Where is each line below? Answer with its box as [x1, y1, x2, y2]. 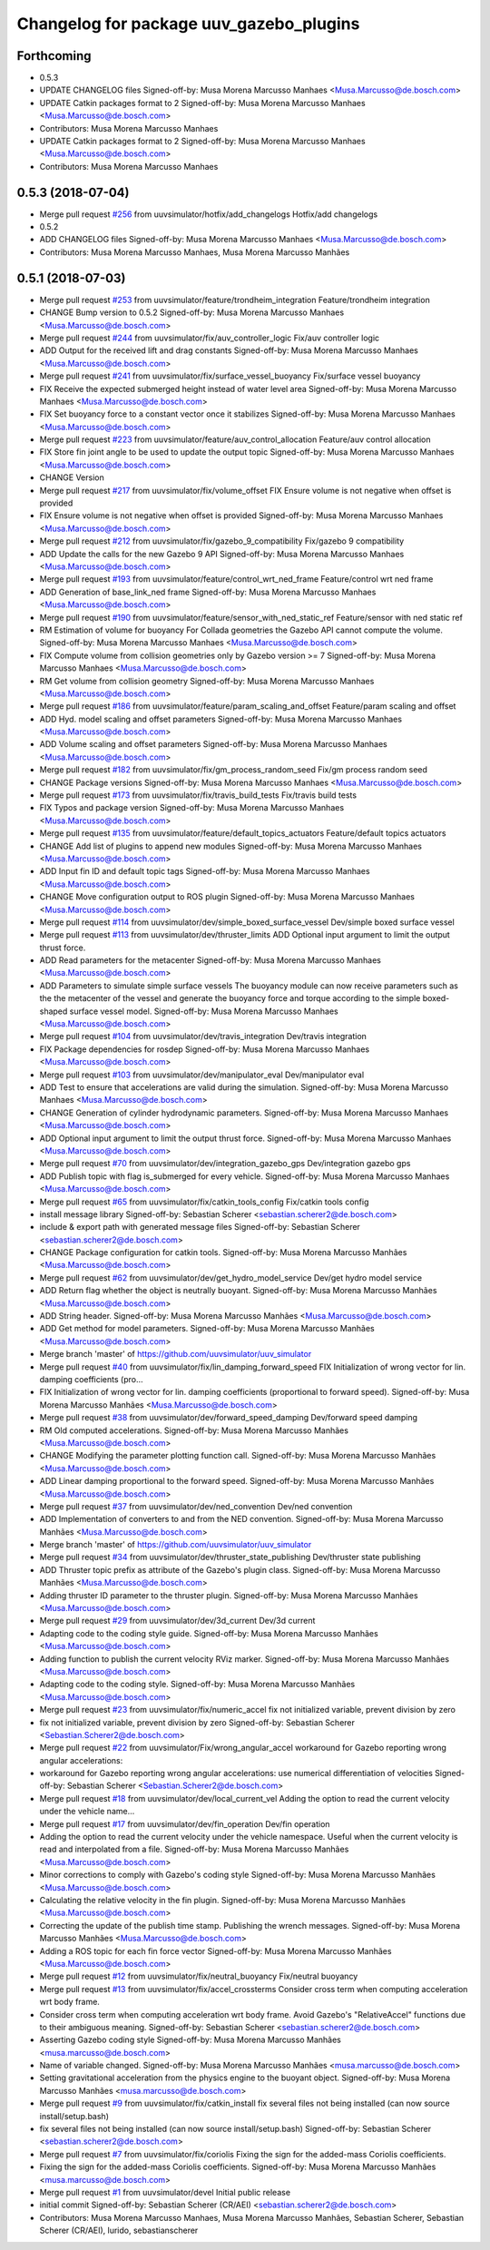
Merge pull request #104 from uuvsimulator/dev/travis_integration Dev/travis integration [39, 1031, 367, 1042]
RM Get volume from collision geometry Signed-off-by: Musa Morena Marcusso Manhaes [39, 675, 375, 686]
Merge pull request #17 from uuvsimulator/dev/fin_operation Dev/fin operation [39, 1818, 330, 1829]
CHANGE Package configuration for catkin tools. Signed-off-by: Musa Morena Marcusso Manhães [39, 1247, 407, 1258]
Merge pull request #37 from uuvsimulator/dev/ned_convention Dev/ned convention [39, 1500, 353, 1511]
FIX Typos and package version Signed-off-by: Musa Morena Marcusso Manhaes [39, 802, 345, 813]
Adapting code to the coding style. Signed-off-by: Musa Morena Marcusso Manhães [39, 1679, 356, 1690]
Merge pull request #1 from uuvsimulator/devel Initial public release [39, 2186, 290, 2197]
